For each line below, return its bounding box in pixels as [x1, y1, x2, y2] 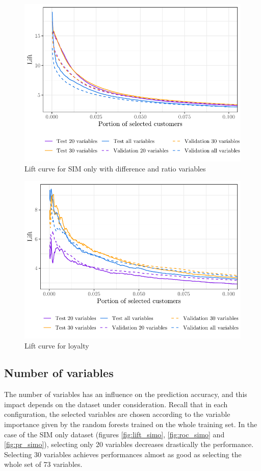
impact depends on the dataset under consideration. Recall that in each [4, 399, 228, 409]
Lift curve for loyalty [24, 340, 89, 351]
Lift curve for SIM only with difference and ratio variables [24, 163, 206, 173]
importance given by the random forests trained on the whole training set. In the [4, 419, 257, 430]
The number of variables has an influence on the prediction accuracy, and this [4, 389, 247, 400]
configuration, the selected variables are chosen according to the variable [4, 409, 230, 419]
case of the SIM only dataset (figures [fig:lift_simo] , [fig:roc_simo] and [4, 429, 225, 439]
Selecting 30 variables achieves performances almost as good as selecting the [4, 449, 242, 459]
